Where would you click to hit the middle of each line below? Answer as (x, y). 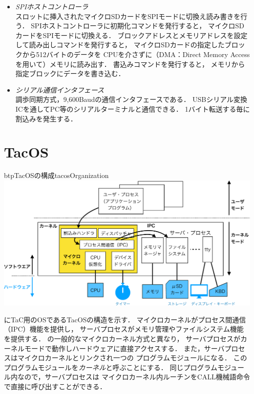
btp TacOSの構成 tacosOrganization (56, 175)
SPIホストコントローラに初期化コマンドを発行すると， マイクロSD (138, 26)
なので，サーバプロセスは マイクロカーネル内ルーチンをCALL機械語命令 (134, 377)
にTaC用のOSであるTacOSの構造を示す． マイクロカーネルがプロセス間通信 (125, 319)
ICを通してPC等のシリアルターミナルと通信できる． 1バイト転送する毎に (133, 108)
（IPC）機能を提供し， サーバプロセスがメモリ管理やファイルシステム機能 (124, 329)
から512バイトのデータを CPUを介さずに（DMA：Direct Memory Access (136, 54)
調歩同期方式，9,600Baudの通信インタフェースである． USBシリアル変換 (131, 99)
